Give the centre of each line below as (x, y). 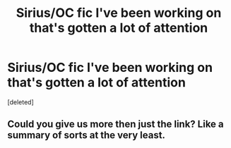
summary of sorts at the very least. (87, 135)
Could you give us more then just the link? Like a (115, 124)
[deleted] (20, 102)
